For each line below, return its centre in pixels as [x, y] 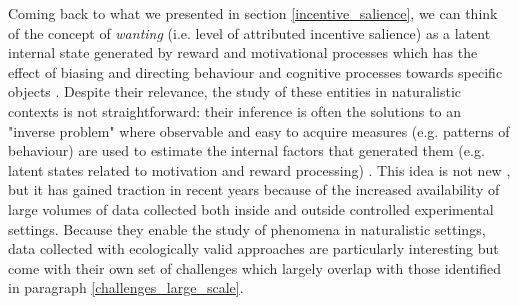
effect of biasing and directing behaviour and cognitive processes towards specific [255, 71]
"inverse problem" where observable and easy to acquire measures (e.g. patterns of [259, 130]
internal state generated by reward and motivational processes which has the [243, 52]
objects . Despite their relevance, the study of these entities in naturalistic [235, 91]
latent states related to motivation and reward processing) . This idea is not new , [259, 169]
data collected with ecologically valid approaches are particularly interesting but [253, 248]
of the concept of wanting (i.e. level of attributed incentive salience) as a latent [249, 32]
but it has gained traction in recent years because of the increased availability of [254, 189]
